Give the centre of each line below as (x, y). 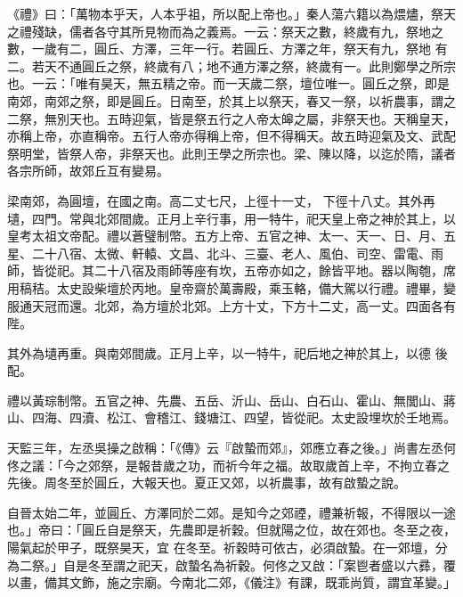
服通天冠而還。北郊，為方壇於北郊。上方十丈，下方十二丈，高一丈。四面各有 (231, 305)
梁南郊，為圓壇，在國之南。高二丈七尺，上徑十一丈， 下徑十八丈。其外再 (221, 200)
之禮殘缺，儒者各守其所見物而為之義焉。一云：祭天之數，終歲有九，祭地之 (225, 31)
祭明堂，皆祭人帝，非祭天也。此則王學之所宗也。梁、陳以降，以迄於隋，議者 (231, 153)
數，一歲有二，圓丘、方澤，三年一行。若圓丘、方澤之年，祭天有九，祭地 (219, 49)
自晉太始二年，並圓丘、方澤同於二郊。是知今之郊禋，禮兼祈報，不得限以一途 (231, 512)
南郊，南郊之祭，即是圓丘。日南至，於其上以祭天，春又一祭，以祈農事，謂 (225, 100)
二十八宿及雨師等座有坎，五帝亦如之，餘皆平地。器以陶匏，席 (275, 270)
